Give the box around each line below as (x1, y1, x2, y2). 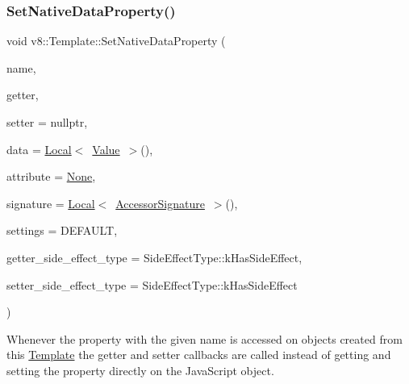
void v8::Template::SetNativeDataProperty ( (6, 32, 226, 49)
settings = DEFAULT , (6, 222, 118, 239)
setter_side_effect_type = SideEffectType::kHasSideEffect (6, 276, 298, 293)
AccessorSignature (115, 194, 205, 211)
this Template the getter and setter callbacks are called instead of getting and (6, 346, 391, 363)
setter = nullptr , (6, 114, 88, 130)
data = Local (6, 140, 72, 157)
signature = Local (6, 194, 95, 211)
